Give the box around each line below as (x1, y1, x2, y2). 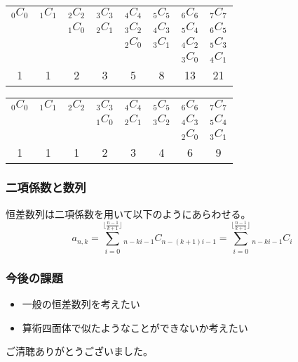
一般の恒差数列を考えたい (22, 296, 140, 311)
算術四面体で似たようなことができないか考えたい (22, 320, 248, 335)
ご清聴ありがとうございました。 (6, 344, 153, 358)
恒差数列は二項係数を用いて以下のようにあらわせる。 (6, 206, 251, 221)
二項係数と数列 (6, 179, 86, 196)
